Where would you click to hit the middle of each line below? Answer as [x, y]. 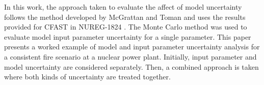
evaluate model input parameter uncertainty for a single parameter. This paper [128, 36]
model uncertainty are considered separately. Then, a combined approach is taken [131, 66]
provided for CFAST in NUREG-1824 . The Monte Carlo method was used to [126, 27]
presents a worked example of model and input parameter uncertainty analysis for [132, 47]
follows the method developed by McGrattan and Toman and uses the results [125, 17]
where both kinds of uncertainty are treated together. [87, 77]
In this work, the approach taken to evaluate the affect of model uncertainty [123, 7]
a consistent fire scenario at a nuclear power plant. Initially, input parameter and [130, 56]
